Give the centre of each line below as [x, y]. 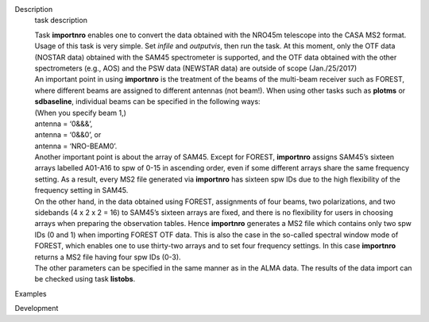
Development [37, 309]
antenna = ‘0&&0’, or [68, 135]
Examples [31, 293]
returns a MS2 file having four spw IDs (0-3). [108, 257]
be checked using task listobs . [85, 279]
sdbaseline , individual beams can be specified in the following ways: [148, 102]
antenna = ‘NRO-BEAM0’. [76, 146]
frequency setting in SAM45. [81, 190]
